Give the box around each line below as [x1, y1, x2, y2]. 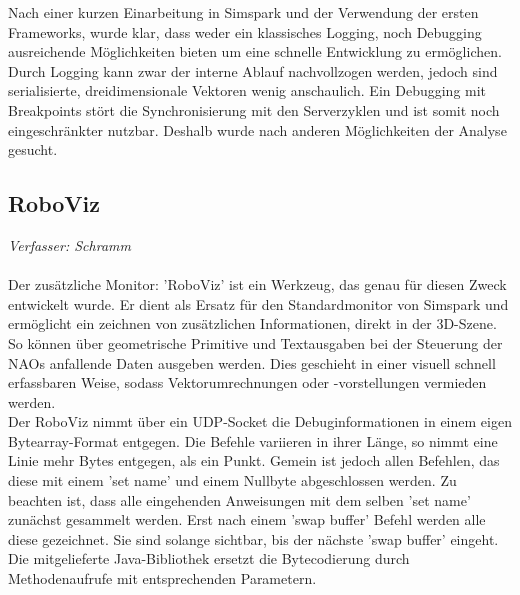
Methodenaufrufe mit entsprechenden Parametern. [8, 568, 317, 589]
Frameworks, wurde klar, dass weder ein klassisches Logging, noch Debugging [8, 21, 482, 42]
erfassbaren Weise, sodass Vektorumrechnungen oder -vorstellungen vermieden [8, 372, 487, 393]
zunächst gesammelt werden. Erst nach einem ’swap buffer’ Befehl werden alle [8, 509, 486, 530]
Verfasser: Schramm [8, 234, 131, 255]
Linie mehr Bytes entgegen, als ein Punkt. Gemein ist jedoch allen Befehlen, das [8, 450, 500, 471]
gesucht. [8, 139, 58, 160]
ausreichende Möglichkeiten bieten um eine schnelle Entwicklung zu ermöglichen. [8, 41, 502, 62]
